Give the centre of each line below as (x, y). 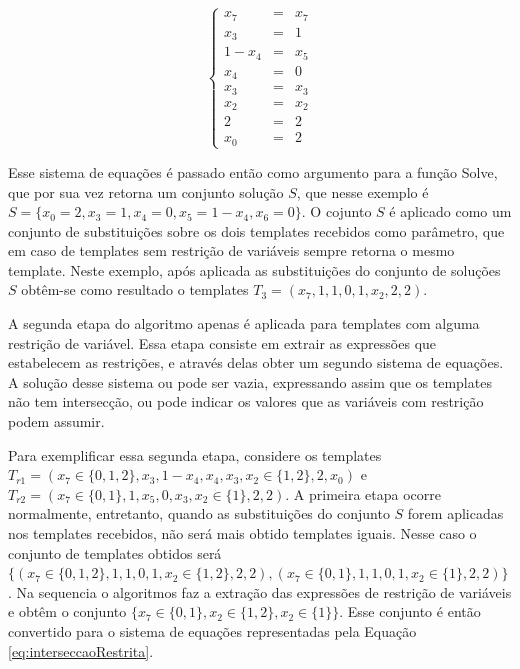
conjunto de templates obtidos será (115, 552)
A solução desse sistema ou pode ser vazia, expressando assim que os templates (250, 381)
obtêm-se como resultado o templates (135, 289)
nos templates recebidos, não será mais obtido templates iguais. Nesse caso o (242, 533)
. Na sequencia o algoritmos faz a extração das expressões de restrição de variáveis (260, 591)
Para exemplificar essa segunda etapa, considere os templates (195, 454)
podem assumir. (56, 421)
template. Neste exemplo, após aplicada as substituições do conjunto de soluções (254, 269)
